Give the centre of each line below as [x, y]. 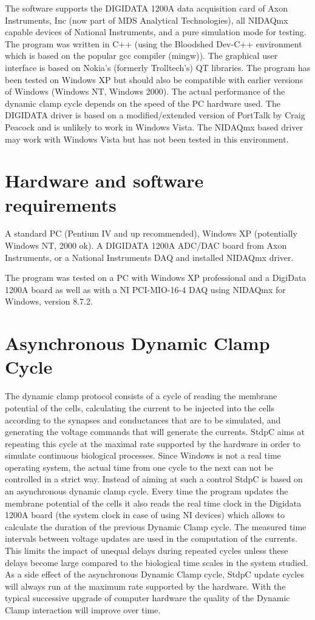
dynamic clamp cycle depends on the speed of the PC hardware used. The [143, 103]
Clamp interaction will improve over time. [83, 610]
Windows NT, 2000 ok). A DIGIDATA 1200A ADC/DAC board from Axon [146, 245]
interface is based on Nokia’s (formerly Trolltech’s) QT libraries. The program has [158, 67]
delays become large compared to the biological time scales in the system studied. [157, 562]
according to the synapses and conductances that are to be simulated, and [143, 420]
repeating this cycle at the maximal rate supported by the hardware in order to [153, 443]
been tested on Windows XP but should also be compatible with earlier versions [154, 79]
